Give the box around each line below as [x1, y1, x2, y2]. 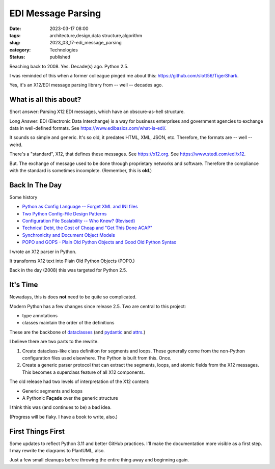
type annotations [22, 313, 58, 319]
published [49, 54, 71, 60]
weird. [9, 142, 23, 148]
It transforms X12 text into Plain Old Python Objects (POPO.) [9, 258, 135, 264]
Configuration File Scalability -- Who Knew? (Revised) [22, 218, 135, 224]
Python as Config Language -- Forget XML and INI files [22, 204, 138, 210]
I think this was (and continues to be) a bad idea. [9, 404, 112, 410]
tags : [9, 32, 21, 38]
